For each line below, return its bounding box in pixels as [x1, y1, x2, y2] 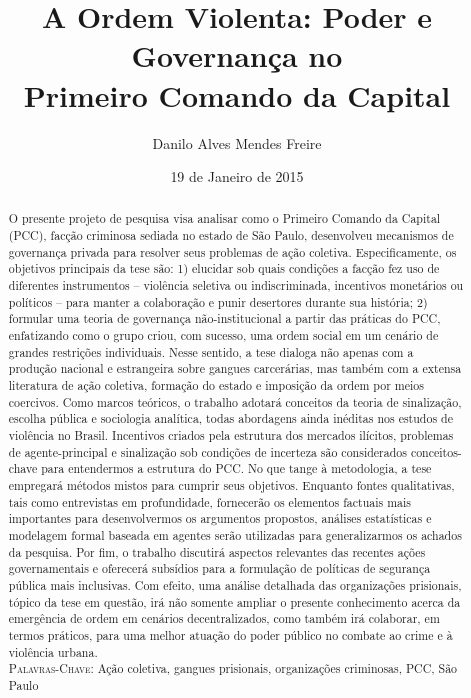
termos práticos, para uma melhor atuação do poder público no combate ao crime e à [8, 626, 453, 643]
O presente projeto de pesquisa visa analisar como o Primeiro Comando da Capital [8, 210, 441, 227]
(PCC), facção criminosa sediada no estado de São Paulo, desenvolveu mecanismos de [8, 227, 454, 244]
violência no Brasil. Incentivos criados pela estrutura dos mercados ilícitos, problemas [8, 427, 454, 444]
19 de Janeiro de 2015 [170, 166, 304, 187]
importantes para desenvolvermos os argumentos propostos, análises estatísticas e [8, 510, 432, 527]
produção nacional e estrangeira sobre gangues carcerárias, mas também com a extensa [8, 360, 462, 377]
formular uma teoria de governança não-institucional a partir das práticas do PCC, [8, 310, 441, 327]
